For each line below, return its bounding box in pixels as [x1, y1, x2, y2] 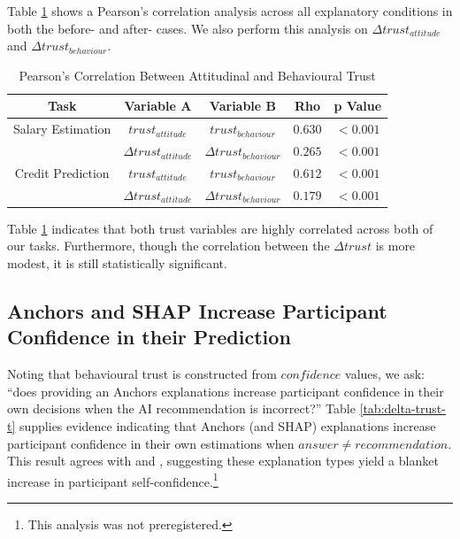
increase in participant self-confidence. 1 [7, 469, 218, 490]
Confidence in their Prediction [7, 323, 291, 350]
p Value [333, 96, 382, 115]
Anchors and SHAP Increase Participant [7, 297, 387, 325]
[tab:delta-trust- [359, 399, 446, 418]
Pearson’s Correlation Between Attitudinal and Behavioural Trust [19, 65, 376, 84]
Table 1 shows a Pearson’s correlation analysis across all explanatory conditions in [7, 2, 453, 19]
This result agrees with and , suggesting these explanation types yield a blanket [7, 451, 439, 470]
